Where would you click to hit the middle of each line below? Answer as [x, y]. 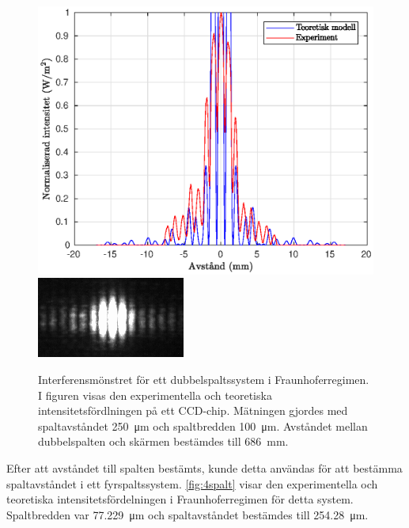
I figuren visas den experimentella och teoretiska [155, 395]
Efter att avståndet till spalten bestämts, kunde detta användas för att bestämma [204, 467]
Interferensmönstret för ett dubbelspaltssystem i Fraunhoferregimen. [204, 379]
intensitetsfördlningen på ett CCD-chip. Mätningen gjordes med [193, 410]
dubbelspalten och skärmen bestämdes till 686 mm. [163, 441]
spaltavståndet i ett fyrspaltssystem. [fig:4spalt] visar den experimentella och [192, 483]
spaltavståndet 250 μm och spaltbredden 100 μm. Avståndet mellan [203, 425]
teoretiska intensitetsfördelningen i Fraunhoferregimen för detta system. [180, 499]
